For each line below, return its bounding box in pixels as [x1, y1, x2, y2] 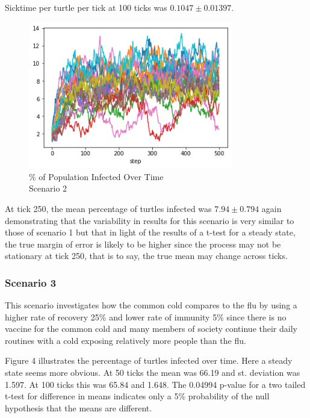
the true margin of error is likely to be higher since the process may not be [5, 237, 281, 250]
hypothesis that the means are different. [5, 401, 152, 414]
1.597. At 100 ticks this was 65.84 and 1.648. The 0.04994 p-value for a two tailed [5, 378, 306, 390]
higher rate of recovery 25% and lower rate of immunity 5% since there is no [5, 310, 287, 323]
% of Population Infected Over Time [29, 170, 164, 182]
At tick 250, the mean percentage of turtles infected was [5, 202, 212, 214]
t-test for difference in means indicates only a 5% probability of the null [5, 390, 270, 402]
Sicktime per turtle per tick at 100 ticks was [5, 1, 167, 13]
